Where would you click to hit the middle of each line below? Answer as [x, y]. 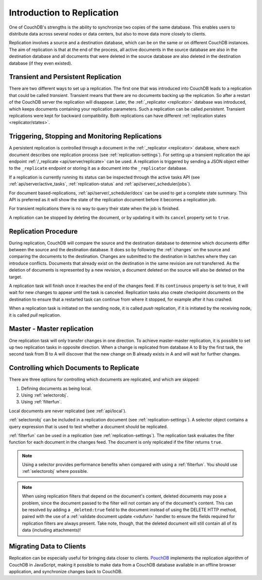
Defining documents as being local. [57, 388]
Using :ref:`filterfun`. [41, 402]
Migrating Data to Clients [48, 546]
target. [16, 277]
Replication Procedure [43, 231]
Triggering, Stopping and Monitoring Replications [85, 137]
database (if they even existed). [41, 63]
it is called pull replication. [35, 315]
